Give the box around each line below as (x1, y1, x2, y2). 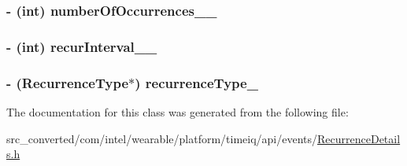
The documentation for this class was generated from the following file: (6, 103, 349, 120)
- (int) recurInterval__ (6, 36, 157, 56)
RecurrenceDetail (317, 130, 401, 146)
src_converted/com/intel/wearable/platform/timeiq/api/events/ (6, 130, 318, 146)
